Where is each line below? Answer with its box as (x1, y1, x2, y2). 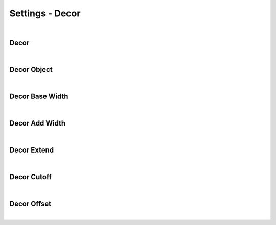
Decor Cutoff (9, 172, 52, 181)
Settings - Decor (9, 8, 81, 19)
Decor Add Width (9, 119, 66, 128)
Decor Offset (9, 199, 52, 208)
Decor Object (9, 65, 53, 74)
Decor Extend (9, 145, 54, 154)
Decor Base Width (9, 92, 68, 101)
